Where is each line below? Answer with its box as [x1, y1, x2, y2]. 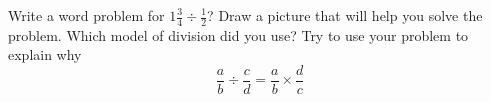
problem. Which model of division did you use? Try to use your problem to [8, 24, 469, 45]
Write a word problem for [8, 5, 165, 25]
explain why [8, 44, 82, 65]
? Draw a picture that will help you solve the [207, 5, 483, 25]
